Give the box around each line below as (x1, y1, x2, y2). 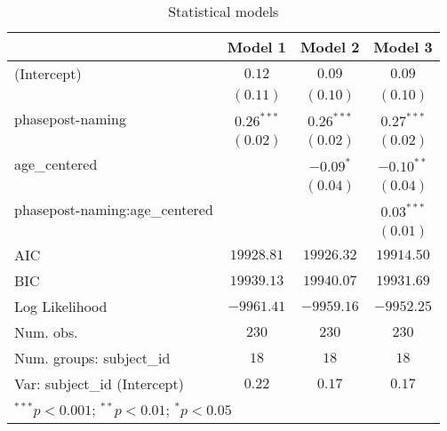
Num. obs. (14, 322, 78, 342)
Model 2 (300, 36, 360, 57)
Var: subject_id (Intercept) (14, 373, 184, 394)
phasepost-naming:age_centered (14, 199, 213, 219)
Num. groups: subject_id (14, 347, 171, 368)
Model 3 (373, 36, 433, 57)
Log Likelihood (14, 296, 108, 316)
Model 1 (227, 36, 287, 57)
